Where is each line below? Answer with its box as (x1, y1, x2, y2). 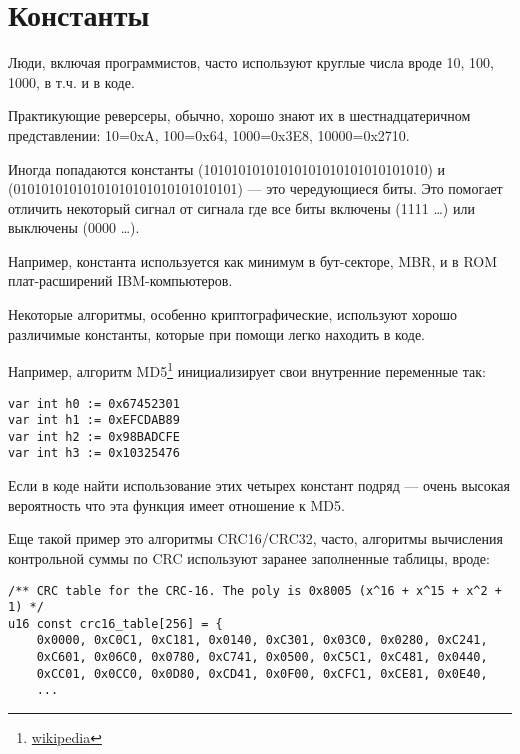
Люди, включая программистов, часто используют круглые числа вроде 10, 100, (8, 52, 494, 73)
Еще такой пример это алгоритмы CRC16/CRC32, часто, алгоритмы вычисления (8, 528, 503, 549)
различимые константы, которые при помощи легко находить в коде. (8, 323, 425, 344)
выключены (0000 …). (8, 217, 140, 238)
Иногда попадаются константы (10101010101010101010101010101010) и (8, 158, 446, 179)
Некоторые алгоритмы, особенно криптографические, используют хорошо (8, 304, 457, 325)
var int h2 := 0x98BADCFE (8, 429, 180, 444)
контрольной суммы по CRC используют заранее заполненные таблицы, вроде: (8, 547, 490, 568)
